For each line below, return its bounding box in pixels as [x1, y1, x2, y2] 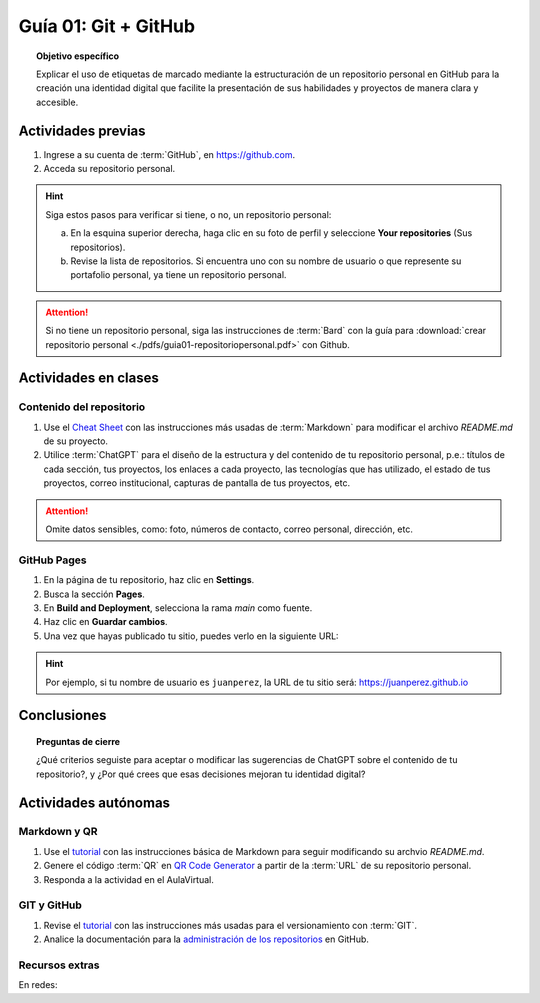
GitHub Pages [18, 553, 87, 567]
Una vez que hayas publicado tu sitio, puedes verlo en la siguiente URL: [43, 630, 339, 642]
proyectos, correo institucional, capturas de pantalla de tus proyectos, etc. [43, 477, 350, 489]
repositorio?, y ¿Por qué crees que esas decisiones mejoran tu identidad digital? [36, 768, 366, 780]
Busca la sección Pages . [43, 588, 145, 600]
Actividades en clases [18, 370, 159, 387]
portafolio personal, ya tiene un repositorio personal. [70, 269, 287, 281]
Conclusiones [18, 707, 107, 724]
